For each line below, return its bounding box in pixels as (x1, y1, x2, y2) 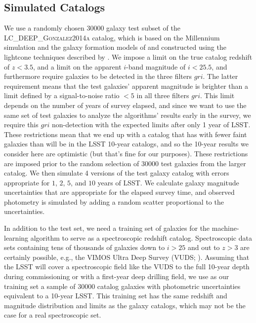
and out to (188, 242, 220, 252)
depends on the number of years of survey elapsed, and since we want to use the (4, 100, 247, 110)
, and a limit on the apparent (33, 61, 122, 72)
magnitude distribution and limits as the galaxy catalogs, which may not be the (4, 300, 246, 310)
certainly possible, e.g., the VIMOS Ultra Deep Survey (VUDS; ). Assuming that (4, 251, 250, 262)
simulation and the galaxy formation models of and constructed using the (4, 42, 226, 52)
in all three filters (136, 90, 189, 101)
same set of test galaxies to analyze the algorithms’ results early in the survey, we (4, 109, 251, 120)
